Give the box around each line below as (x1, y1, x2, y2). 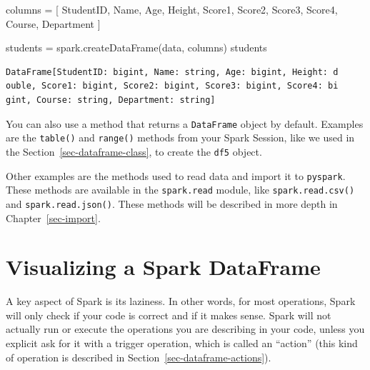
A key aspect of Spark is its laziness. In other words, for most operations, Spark (6, 294, 356, 309)
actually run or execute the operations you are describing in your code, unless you (6, 321, 365, 336)
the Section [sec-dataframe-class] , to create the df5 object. (6, 144, 262, 159)
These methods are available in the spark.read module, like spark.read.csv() (6, 182, 355, 197)
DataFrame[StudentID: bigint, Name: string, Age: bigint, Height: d (6, 66, 339, 77)
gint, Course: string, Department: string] (6, 94, 216, 105)
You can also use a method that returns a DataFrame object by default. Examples (6, 116, 364, 131)
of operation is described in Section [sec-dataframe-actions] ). (6, 349, 271, 364)
